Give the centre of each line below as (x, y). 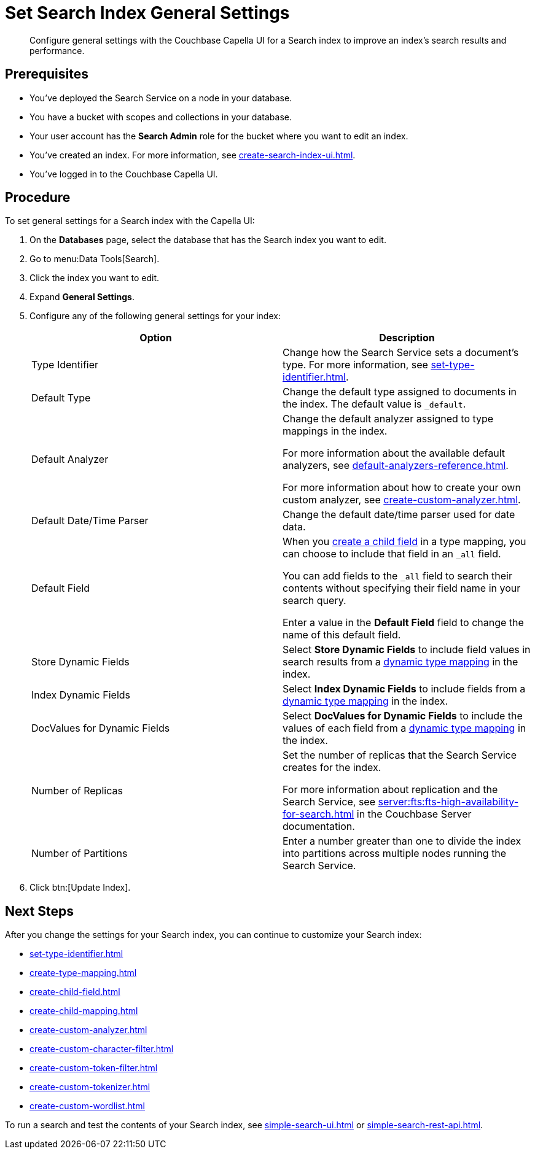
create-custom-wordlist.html (87, 1106)
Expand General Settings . (82, 297)
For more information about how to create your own (402, 488)
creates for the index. (332, 768)
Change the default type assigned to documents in (400, 392)
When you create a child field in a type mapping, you (404, 542)
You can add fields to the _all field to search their (397, 576)
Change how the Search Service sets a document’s (401, 353)
